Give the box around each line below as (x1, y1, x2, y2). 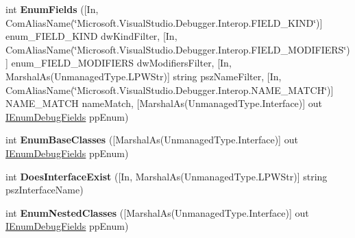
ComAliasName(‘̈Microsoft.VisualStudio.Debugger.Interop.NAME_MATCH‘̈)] (5, 82, 334, 97)
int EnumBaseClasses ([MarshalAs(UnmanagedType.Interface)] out (5, 132, 298, 147)
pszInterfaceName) (5, 182, 84, 197)
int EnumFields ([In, (5, 2, 99, 16)
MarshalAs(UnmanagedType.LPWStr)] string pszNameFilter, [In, (5, 69, 282, 83)
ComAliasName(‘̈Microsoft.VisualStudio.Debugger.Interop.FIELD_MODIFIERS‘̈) (5, 42, 350, 56)
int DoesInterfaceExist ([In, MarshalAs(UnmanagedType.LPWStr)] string (5, 169, 328, 183)
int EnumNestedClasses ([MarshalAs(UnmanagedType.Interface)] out (5, 205, 309, 219)
